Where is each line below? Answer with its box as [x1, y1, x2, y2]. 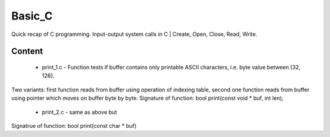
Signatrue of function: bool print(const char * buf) [11, 122, 137, 129]
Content [11, 46, 43, 57]
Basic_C [11, 9, 53, 23]
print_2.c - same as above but [42, 108, 117, 116]
